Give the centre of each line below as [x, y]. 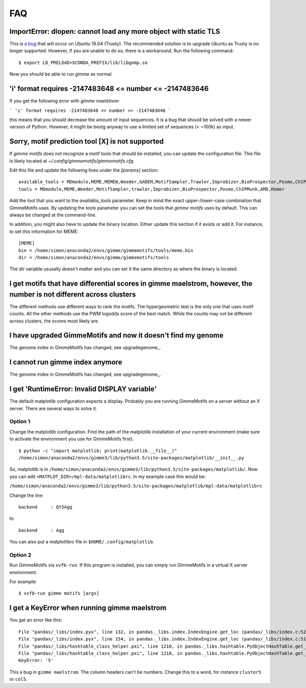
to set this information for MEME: [44, 231]
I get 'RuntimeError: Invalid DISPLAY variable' [83, 389]
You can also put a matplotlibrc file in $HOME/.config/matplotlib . [82, 542]
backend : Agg [42, 530]
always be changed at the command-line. [53, 215]
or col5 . [18, 679]
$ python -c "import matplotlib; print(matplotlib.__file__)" [98, 451]
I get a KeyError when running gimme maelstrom [88, 608]
